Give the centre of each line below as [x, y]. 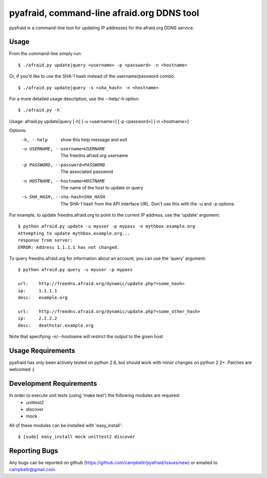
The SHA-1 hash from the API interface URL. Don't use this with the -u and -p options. [148, 204]
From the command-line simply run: [45, 54]
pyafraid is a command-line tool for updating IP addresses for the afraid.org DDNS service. [102, 28]
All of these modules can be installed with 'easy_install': [66, 425]
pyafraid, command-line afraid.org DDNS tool [104, 13]
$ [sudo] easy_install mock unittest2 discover [77, 437]
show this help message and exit [94, 139]
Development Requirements [53, 384]
